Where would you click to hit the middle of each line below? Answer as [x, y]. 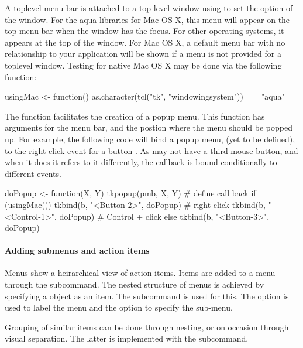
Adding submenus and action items [77, 250]
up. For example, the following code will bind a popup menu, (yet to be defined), [150, 139]
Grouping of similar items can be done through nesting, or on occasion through [147, 327]
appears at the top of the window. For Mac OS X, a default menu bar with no [145, 42]
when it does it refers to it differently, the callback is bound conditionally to [141, 162]
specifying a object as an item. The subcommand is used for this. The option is [147, 296]
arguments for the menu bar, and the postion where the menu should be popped [149, 127]
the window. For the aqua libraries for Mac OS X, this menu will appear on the [147, 19]
